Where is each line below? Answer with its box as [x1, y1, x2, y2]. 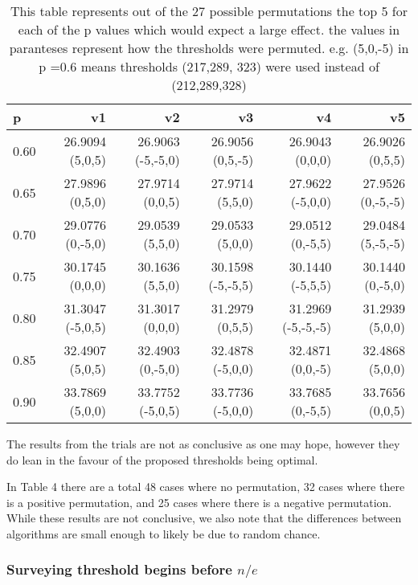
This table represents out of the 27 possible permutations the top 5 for [10, 2, 408, 20]
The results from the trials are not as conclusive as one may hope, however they [6, 436, 400, 452]
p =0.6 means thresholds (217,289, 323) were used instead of [39, 57, 379, 76]
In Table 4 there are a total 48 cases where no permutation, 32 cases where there [6, 478, 405, 495]
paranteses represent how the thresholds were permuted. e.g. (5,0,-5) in [9, 39, 409, 57]
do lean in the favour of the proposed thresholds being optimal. [6, 451, 318, 468]
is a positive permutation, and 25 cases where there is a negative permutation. [6, 493, 392, 510]
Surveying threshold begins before [6, 559, 232, 579]
